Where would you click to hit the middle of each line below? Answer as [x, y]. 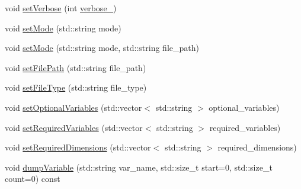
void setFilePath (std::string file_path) [76, 67]
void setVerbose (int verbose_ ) [61, 8]
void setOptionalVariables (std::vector [73, 107]
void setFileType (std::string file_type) [76, 87]
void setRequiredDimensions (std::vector [78, 147]
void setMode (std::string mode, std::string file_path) [102, 48]
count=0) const [33, 179]
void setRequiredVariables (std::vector [74, 127]
